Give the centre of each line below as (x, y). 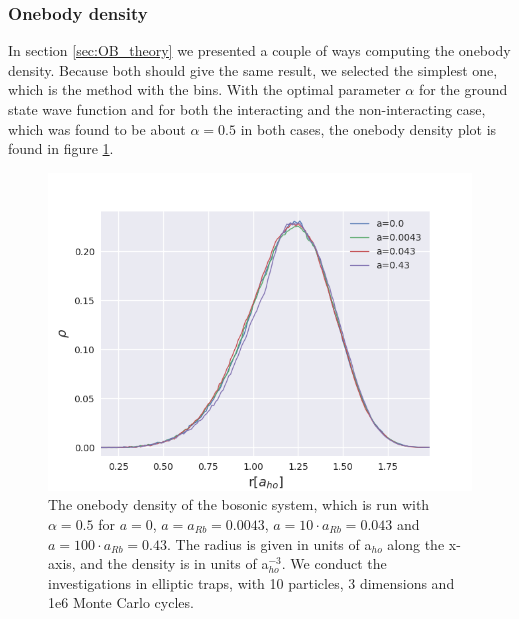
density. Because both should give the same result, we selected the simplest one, (253, 69)
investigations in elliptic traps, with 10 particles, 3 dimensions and (251, 582)
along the (416, 543)
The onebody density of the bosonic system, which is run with (239, 504)
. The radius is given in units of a (269, 543)
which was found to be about (97, 128)
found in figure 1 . (61, 148)
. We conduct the (334, 563)
